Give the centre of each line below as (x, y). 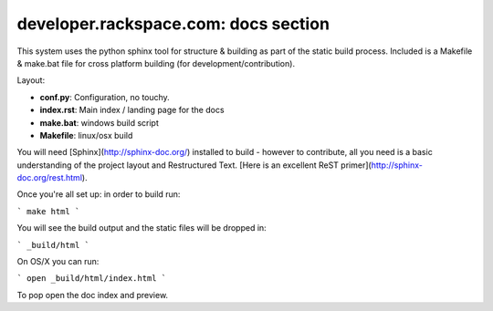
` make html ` (48, 211)
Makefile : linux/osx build (86, 135)
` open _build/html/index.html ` (92, 279)
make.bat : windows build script (100, 122)
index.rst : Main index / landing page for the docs (132, 110)
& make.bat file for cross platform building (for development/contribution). (156, 63)
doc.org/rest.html (49, 178)
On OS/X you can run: (58, 262)
